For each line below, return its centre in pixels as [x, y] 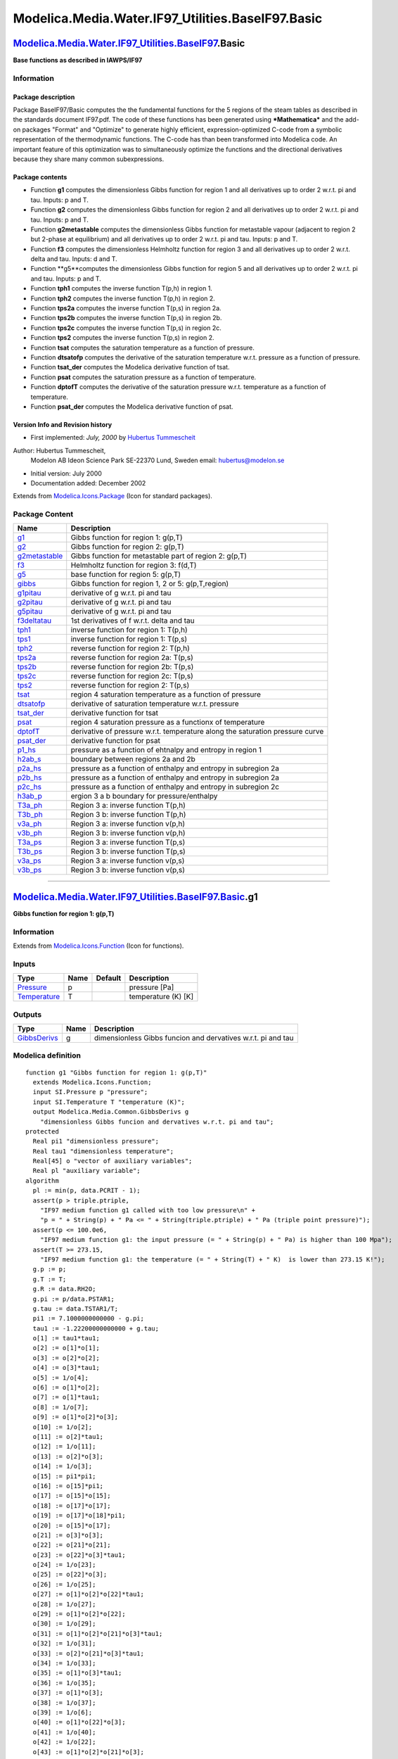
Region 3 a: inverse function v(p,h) [128, 824]
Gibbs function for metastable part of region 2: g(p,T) [159, 556]
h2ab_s [29, 759]
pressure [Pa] [152, 987]
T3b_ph [30, 815]
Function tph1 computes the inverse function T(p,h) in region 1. [121, 288]
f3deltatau [34, 621]
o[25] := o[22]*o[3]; [70, 1575]
